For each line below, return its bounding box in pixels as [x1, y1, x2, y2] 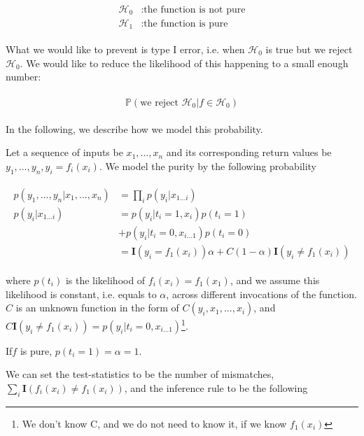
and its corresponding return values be [166, 145, 332, 160]
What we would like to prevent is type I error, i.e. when [6, 42, 245, 56]
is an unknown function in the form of [15, 300, 179, 315]
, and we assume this [230, 272, 320, 287]
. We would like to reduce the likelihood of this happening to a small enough [20, 55, 349, 70]
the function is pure [143, 18, 228, 29]
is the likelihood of [65, 272, 146, 287]
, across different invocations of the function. [166, 286, 357, 301]
